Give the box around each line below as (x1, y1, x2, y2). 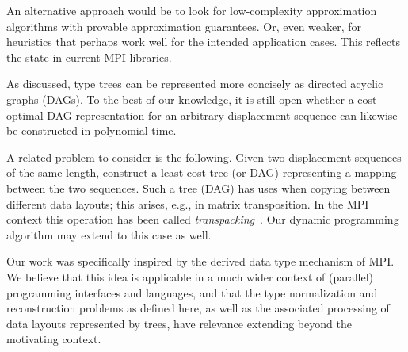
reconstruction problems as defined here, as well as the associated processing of (6, 300, 390, 316)
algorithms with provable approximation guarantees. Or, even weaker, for (6, 17, 362, 34)
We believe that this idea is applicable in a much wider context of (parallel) (6, 268, 374, 285)
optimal (6, 106, 44, 123)
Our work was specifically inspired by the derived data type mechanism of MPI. (6, 253, 395, 270)
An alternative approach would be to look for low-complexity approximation (6, 2, 377, 18)
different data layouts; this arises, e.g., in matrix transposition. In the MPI (6, 195, 369, 212)
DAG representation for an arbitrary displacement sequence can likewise (47, 106, 398, 123)
